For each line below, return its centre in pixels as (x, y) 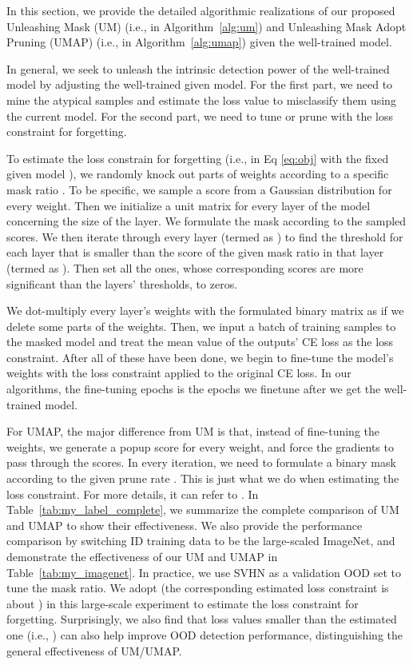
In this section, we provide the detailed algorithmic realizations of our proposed (201, 10)
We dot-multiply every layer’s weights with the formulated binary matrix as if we (205, 311)
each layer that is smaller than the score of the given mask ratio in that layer (195, 252)
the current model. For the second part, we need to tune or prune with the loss (200, 115)
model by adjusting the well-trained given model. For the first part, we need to (200, 84)
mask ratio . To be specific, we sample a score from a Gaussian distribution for (199, 189)
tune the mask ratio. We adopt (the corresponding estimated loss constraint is (198, 588)
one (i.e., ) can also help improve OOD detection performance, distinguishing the (205, 634)
